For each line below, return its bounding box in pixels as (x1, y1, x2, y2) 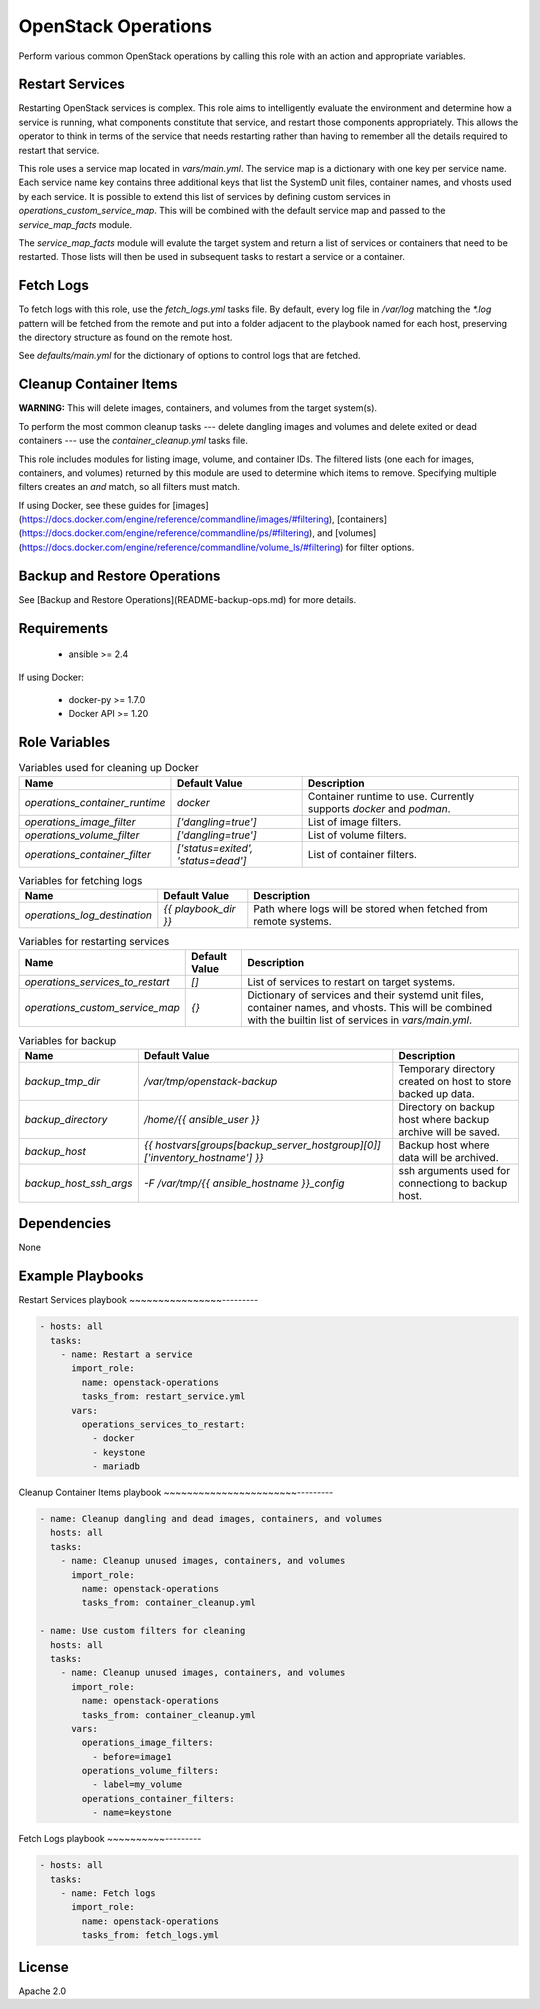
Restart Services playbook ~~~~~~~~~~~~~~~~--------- (18, 1294, 259, 1306)
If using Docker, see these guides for (18, 499, 171, 511)
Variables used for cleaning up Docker (18, 761, 199, 775)
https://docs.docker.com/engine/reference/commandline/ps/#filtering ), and (21, 527, 334, 539)
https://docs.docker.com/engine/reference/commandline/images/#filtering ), (21, 513, 335, 525)
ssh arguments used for (398, 1163, 510, 1177)
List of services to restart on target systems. (246, 975, 456, 989)
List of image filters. (307, 815, 402, 829)
